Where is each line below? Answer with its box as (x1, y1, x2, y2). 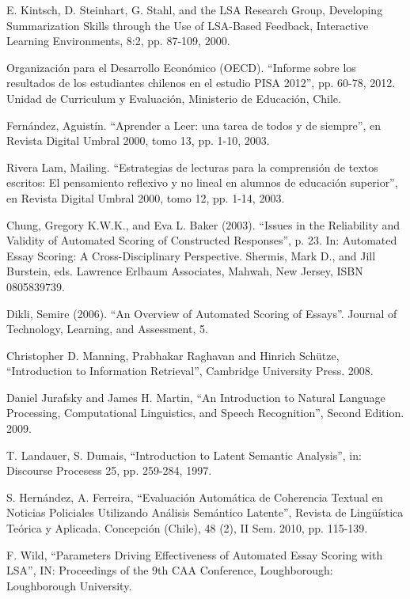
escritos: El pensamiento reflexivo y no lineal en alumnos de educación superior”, (6, 174, 398, 191)
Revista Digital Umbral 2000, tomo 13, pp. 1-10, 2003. (6, 132, 270, 149)
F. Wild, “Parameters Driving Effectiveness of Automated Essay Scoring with (6, 546, 383, 563)
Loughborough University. (6, 577, 132, 593)
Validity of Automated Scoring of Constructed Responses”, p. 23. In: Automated (6, 232, 397, 248)
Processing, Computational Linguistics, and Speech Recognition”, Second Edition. (6, 404, 404, 421)
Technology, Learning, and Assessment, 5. (6, 320, 208, 337)
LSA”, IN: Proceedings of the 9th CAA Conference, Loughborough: (6, 562, 333, 578)
